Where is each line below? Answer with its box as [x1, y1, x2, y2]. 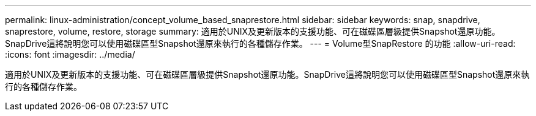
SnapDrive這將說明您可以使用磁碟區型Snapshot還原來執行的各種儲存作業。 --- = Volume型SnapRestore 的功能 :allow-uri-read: [5, 38, 516, 49]
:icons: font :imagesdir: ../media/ [5, 49, 135, 60]
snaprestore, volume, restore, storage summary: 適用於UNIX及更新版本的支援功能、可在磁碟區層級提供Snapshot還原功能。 [5, 26, 501, 36]
